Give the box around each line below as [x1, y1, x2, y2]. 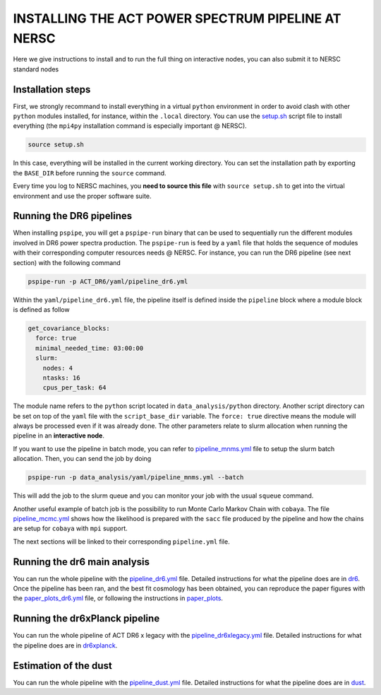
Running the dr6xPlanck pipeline [13, 612, 160, 625]
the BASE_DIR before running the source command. [13, 168, 167, 177]
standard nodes [13, 64, 59, 74]
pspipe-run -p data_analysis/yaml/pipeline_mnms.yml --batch [28, 474, 244, 481]
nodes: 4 [42, 364, 73, 372]
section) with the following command [13, 258, 121, 267]
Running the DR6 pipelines [13, 210, 133, 222]
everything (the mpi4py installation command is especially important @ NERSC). [13, 122, 247, 130]
